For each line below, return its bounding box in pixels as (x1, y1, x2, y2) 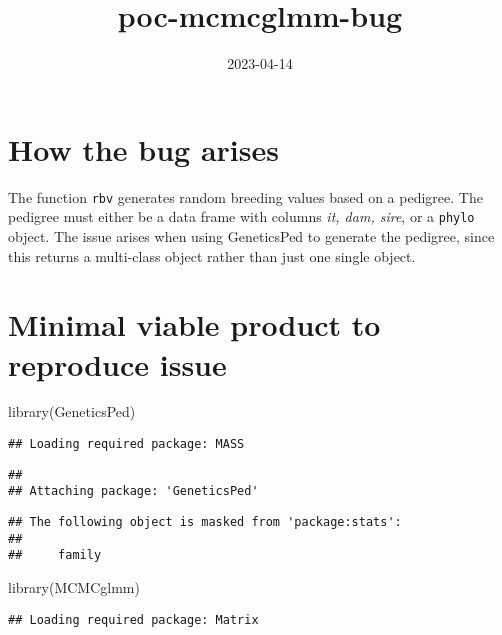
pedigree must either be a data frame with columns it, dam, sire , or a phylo (8, 206, 475, 227)
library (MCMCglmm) (8, 577, 140, 597)
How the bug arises (8, 128, 279, 169)
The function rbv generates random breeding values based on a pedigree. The (8, 186, 483, 207)
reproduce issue (8, 343, 227, 384)
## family (8, 548, 102, 563)
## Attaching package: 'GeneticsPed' (8, 484, 259, 499)
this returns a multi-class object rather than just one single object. (8, 245, 416, 266)
